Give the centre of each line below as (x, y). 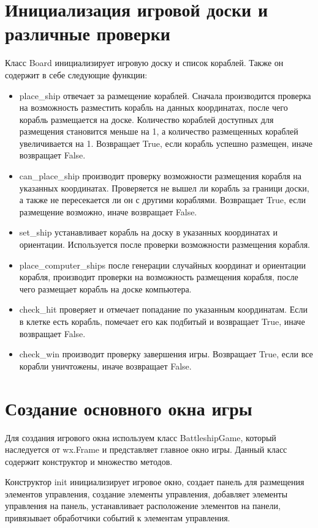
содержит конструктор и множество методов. (89, 461)
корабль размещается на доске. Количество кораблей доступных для (146, 119)
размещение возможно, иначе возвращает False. (108, 211)
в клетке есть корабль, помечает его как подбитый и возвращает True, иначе (162, 321)
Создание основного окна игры (129, 408)
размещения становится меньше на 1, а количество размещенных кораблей (159, 131)
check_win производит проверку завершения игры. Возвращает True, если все (166, 354)
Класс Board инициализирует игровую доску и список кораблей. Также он (144, 63)
